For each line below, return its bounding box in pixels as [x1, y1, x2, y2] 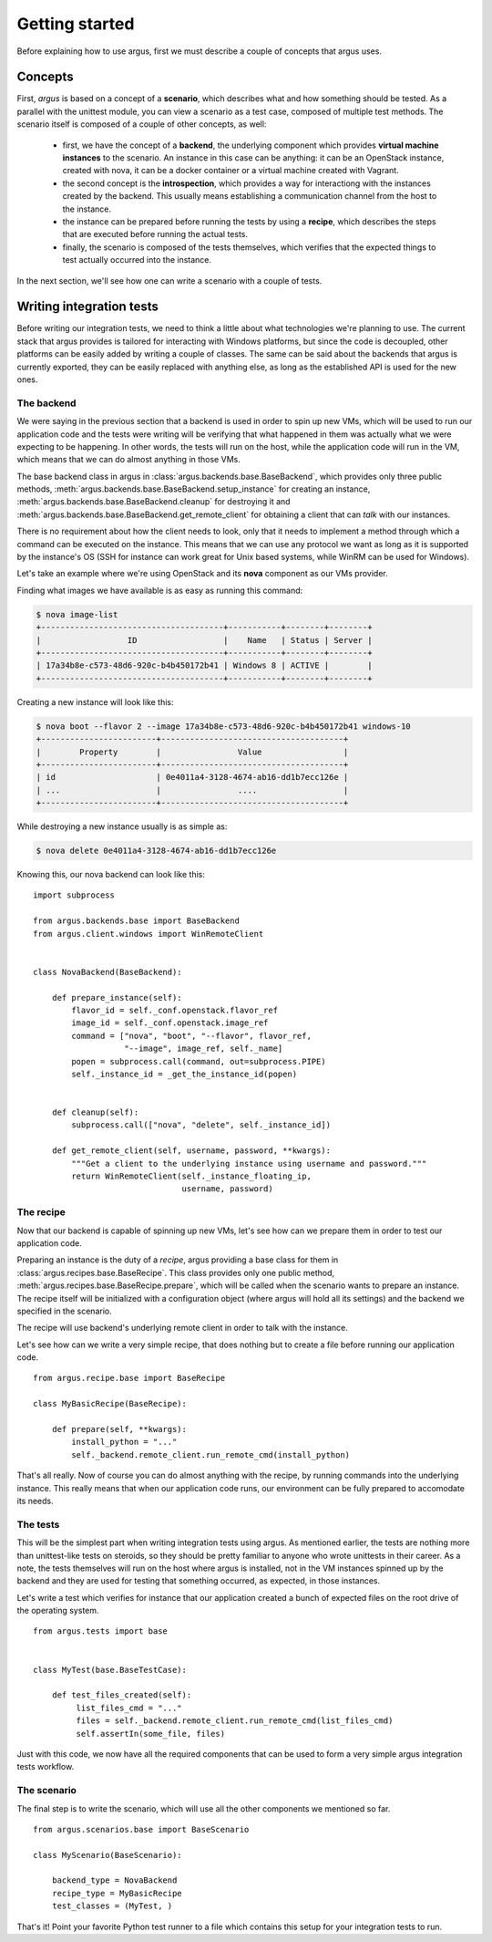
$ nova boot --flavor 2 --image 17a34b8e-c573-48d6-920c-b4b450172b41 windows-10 [36, 721, 412, 732]
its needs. [16, 1495, 54, 1506]
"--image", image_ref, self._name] [124, 1044, 283, 1054]
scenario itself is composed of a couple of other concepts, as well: [16, 119, 267, 130]
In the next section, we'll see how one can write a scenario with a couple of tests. [16, 275, 323, 286]
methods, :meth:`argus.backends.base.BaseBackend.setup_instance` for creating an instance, [16, 483, 371, 494]
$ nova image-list [36, 609, 118, 619]
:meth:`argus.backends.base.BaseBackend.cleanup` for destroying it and [16, 496, 291, 507]
